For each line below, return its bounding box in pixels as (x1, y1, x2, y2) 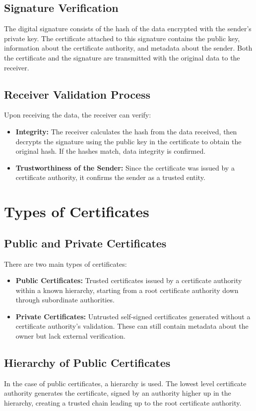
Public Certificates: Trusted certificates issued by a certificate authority (15, 275, 242, 286)
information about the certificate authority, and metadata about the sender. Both (4, 43, 253, 53)
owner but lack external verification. (15, 331, 126, 341)
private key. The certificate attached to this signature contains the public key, (4, 33, 240, 43)
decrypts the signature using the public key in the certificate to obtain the (15, 136, 242, 146)
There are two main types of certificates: (4, 258, 127, 269)
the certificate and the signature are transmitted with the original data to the (4, 52, 240, 62)
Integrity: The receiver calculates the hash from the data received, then (15, 126, 237, 136)
